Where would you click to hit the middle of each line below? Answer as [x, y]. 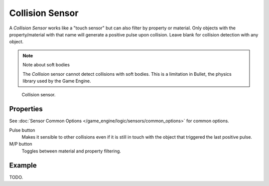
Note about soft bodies [46, 65]
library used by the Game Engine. [57, 81]
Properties [26, 109]
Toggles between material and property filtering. [71, 151]
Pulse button [22, 130]
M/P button [21, 144]
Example [23, 165]
